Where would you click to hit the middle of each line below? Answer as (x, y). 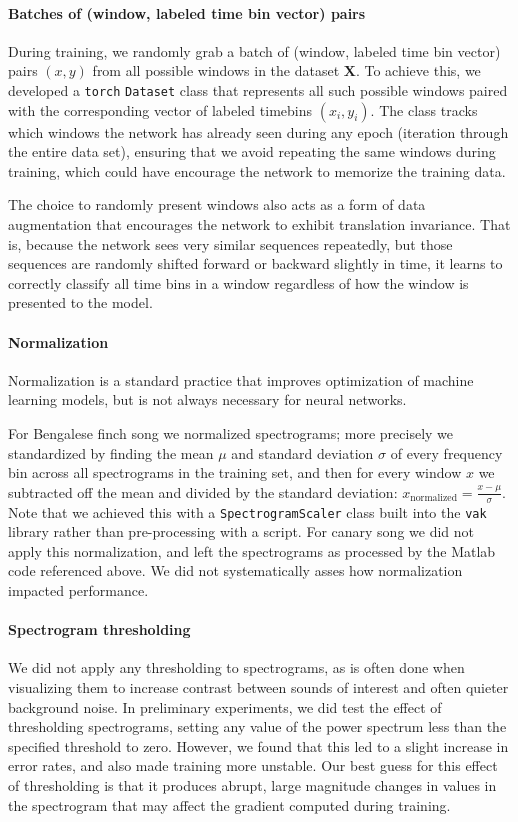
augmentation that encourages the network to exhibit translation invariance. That (259, 224)
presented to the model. (80, 302)
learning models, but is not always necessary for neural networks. (207, 399)
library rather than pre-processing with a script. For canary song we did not (241, 531)
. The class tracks (424, 109)
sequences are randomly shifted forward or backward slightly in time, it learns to (255, 263)
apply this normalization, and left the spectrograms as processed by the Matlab (252, 550)
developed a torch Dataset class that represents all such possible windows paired (258, 89)
